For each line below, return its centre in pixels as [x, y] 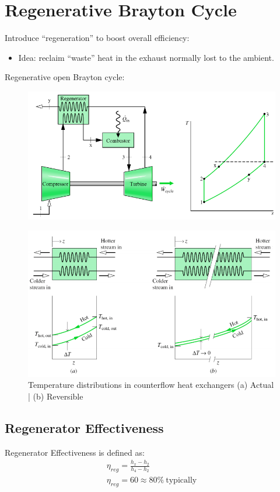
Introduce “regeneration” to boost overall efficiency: [97, 38]
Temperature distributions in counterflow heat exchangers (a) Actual [151, 385]
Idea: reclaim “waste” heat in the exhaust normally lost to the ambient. [146, 57]
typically [181, 480]
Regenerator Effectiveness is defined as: [75, 452]
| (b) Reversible [56, 396]
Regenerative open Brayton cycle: [65, 77]
